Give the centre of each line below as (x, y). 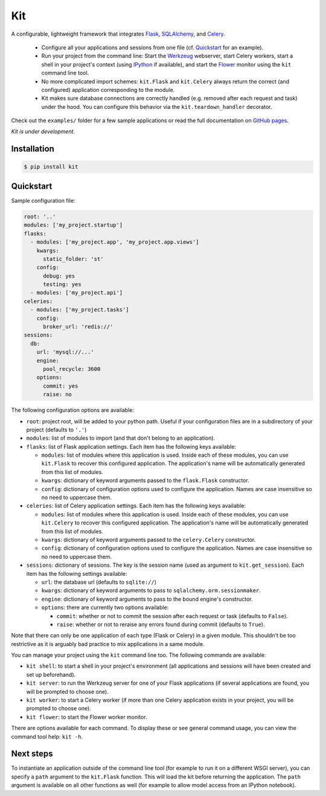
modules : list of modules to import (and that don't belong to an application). (121, 438)
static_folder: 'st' (73, 259)
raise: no (58, 394)
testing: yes (62, 285)
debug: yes (59, 276)
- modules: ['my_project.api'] (77, 293)
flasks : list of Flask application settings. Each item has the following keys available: (131, 446)
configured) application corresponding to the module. (108, 90)
